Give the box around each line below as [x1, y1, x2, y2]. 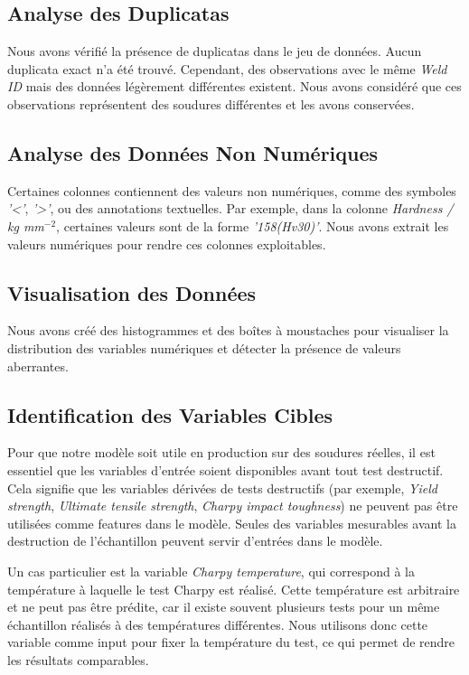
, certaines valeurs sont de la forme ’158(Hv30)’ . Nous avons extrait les [56, 216, 449, 235]
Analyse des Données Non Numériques [7, 138, 379, 166]
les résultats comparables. [7, 650, 149, 669]
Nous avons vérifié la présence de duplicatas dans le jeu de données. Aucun [7, 42, 422, 61]
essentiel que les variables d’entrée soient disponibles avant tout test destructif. [7, 460, 444, 479]
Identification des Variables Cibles [7, 400, 333, 428]
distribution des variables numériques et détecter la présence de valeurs [7, 338, 401, 357]
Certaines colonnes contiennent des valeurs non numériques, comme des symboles [7, 181, 456, 200]
